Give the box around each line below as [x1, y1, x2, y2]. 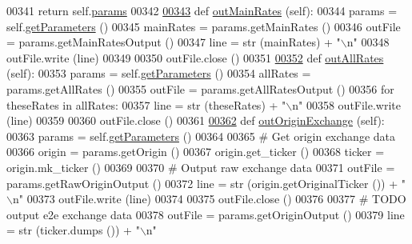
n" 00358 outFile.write [292, 96, 402, 113]
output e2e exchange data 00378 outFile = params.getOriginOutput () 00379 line [6, 206, 405, 222]
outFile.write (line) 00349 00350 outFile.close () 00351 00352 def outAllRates [6, 49, 384, 66]
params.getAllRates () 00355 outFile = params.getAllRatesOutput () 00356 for [6, 80, 394, 97]
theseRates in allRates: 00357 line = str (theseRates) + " [6, 96, 286, 113]
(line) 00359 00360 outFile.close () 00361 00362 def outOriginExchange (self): [6, 112, 385, 129]
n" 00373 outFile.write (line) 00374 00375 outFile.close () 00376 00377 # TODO [12, 190, 406, 207]
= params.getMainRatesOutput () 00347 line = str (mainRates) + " [6, 34, 341, 50]
